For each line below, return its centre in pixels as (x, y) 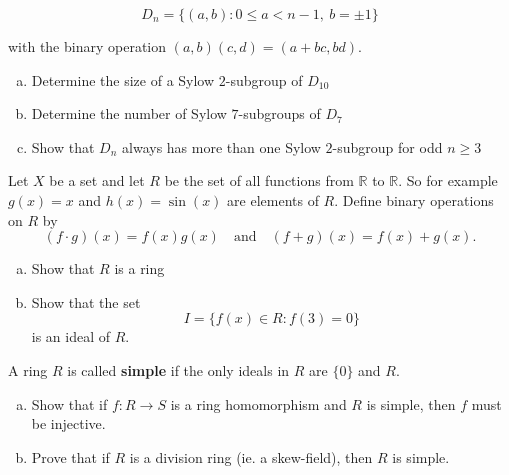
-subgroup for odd (387, 146)
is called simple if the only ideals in (178, 369)
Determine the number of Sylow (129, 113)
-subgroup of (264, 79)
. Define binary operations (414, 199)
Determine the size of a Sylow (123, 79)
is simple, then (411, 403)
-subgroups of (279, 113)
